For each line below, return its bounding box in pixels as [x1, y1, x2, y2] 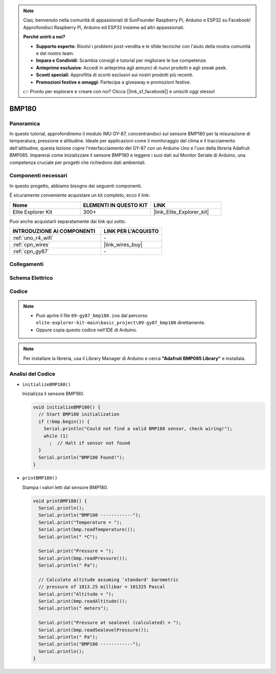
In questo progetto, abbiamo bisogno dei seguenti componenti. [9, 182, 143, 189]
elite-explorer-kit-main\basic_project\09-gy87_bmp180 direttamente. [36, 320, 205, 326]
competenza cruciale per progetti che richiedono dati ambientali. [9, 159, 146, 165]
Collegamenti [9, 261, 43, 268]
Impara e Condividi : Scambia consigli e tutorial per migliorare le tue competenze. [36, 57, 208, 64]
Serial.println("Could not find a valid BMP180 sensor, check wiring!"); [43, 426, 233, 432]
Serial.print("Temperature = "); [38, 519, 122, 525]
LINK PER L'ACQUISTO [104, 227, 159, 235]
